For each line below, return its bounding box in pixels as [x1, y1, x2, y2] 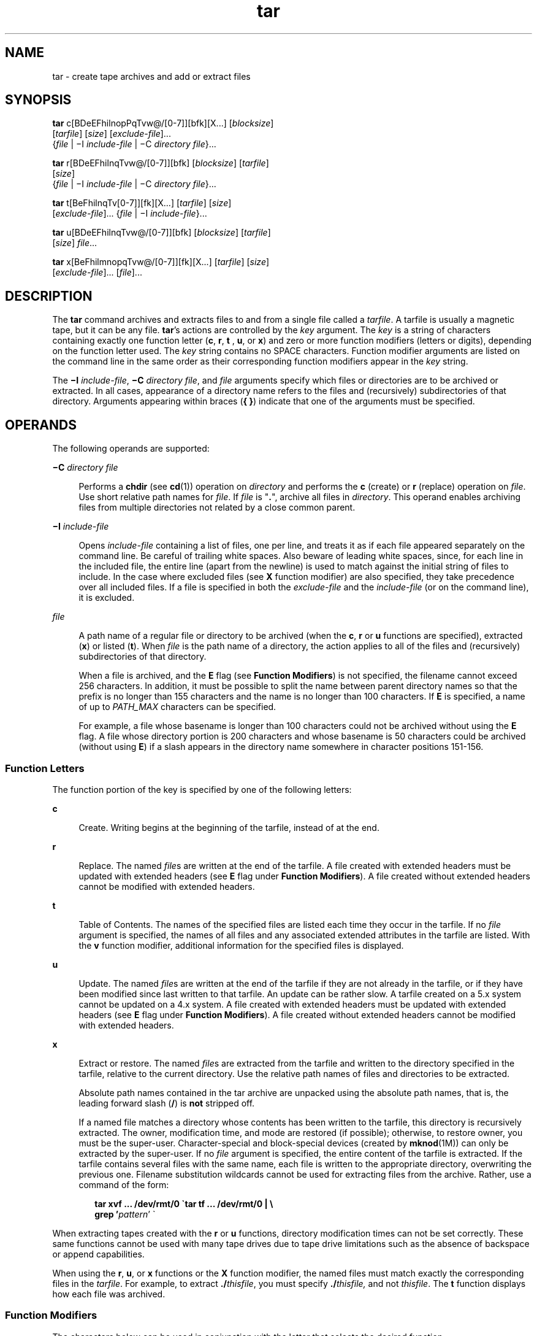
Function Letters [5, 762, 85, 774]
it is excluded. [78, 592, 135, 603]
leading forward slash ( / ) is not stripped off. [78, 1097, 255, 1108]
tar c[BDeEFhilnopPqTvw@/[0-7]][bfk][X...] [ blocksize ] [52, 118, 274, 129]
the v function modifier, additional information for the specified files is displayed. [78, 940, 404, 951]
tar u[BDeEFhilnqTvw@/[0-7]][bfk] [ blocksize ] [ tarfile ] [52, 227, 271, 238]
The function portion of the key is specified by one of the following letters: [52, 784, 352, 795]
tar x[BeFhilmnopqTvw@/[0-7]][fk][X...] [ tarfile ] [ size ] [52, 257, 270, 268]
